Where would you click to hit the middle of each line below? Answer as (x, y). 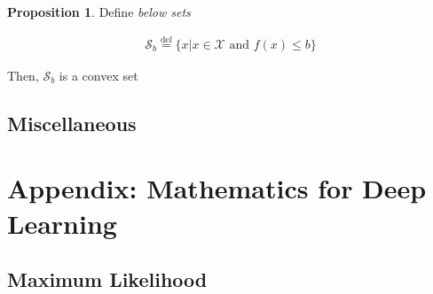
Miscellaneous (72, 123)
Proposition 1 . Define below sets (99, 12)
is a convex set (98, 75)
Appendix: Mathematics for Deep (217, 188)
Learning (62, 223)
